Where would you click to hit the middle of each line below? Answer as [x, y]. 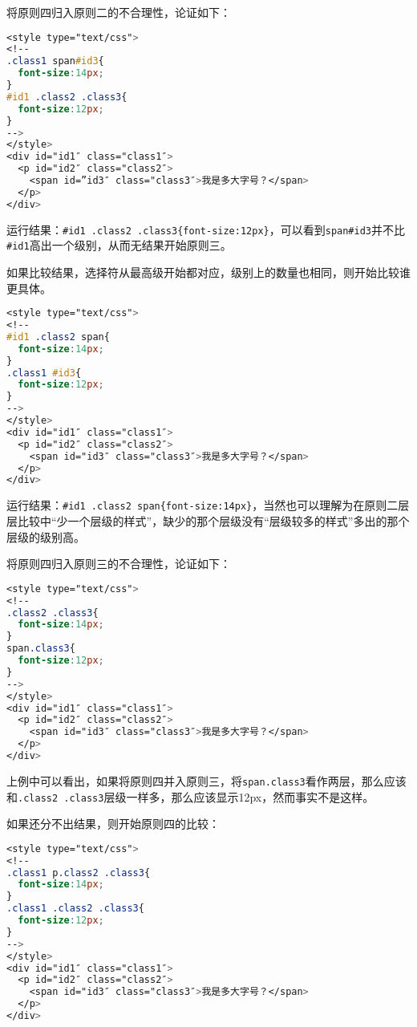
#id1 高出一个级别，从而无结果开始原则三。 [119, 245]
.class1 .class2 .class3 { [75, 909]
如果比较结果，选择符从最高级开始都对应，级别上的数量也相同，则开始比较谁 [208, 272]
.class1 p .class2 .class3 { [79, 873]
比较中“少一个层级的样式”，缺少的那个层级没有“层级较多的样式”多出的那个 [213, 521]
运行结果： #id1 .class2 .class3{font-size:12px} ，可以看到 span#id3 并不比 [206, 229]
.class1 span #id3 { [55, 61]
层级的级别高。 [46, 536]
